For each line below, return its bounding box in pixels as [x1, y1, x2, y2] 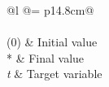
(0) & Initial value [7, 33, 98, 50]
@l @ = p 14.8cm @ [7, 2, 94, 18]
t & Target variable [7, 65, 102, 82]
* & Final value [7, 49, 85, 66]
